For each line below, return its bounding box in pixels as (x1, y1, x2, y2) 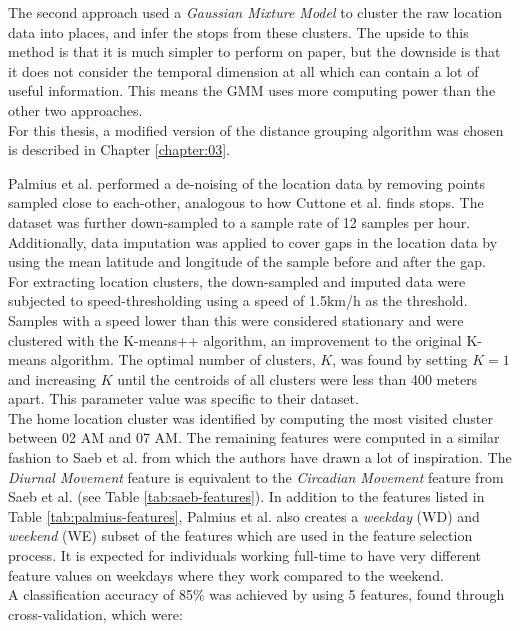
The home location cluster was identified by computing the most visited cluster (8, 407, 493, 428)
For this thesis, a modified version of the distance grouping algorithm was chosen (8, 119, 504, 140)
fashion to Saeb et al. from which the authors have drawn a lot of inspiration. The (8, 447, 512, 468)
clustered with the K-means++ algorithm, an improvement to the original (8, 329, 462, 350)
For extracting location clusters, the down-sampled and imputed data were (8, 270, 466, 291)
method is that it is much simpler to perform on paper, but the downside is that (8, 41, 501, 62)
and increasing (8, 368, 97, 389)
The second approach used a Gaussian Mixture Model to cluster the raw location (8, 2, 503, 22)
